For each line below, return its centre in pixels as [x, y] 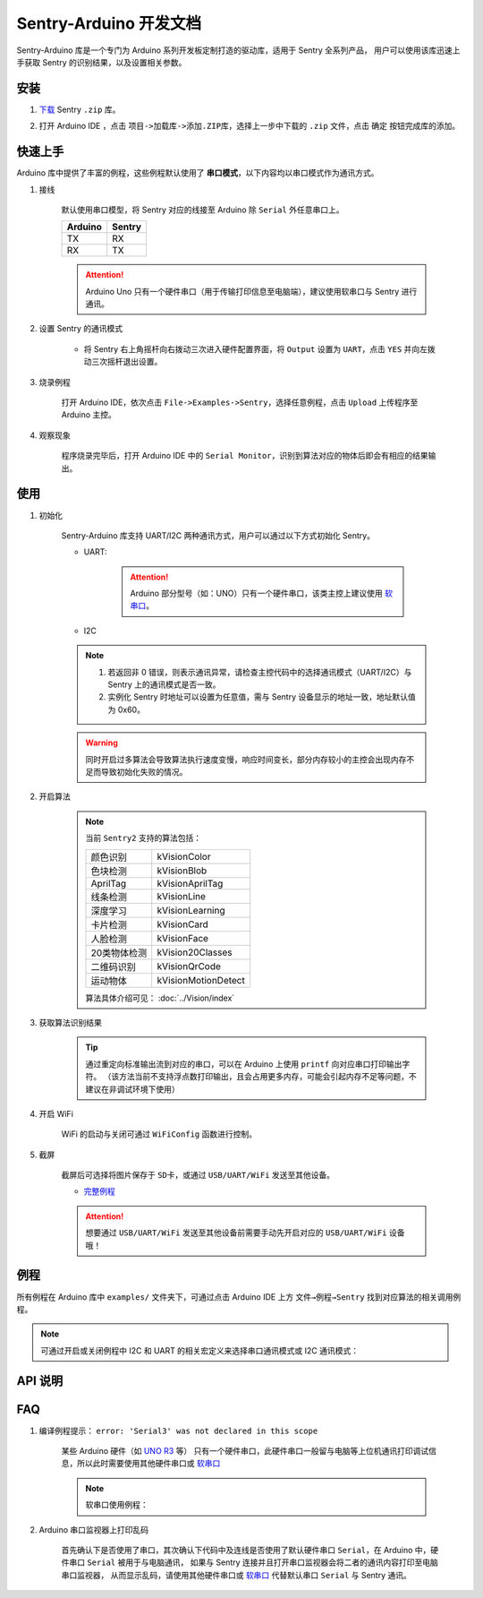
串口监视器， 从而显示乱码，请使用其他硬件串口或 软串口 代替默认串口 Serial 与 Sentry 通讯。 [236, 1575]
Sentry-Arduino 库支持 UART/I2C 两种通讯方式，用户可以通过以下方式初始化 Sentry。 [218, 535]
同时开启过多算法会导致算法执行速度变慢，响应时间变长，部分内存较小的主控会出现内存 [246, 759]
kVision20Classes [195, 952]
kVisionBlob [182, 871]
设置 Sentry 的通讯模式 [81, 329]
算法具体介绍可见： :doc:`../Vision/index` [160, 998]
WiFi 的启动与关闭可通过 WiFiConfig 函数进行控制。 [159, 1134]
